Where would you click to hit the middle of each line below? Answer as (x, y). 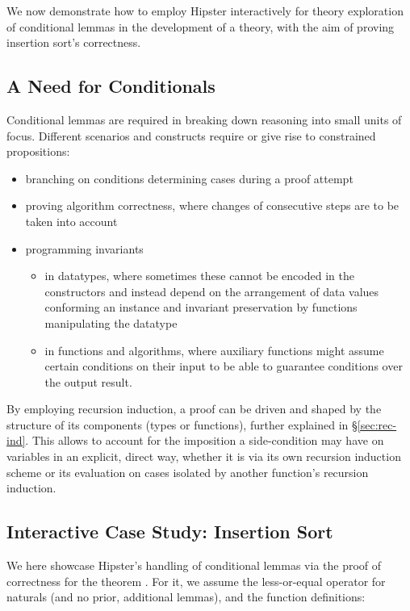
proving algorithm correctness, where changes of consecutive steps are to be (212, 205)
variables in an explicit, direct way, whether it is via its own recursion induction (204, 456)
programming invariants (84, 248)
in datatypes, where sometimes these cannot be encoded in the (199, 276)
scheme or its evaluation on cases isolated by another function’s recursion (188, 472)
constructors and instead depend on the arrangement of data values (212, 291)
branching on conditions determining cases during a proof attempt (189, 178)
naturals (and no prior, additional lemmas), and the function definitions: (186, 597)
